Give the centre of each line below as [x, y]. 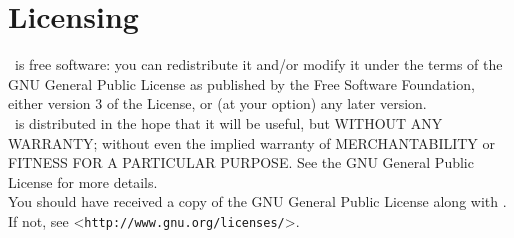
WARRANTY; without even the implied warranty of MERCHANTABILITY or [252, 142]
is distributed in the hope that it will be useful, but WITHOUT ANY [228, 122]
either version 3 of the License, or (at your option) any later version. [217, 103]
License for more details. [83, 181]
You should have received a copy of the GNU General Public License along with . [257, 201]
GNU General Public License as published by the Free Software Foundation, [241, 83]
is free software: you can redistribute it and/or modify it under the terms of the [258, 64]
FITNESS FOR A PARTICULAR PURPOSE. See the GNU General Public [241, 162]
